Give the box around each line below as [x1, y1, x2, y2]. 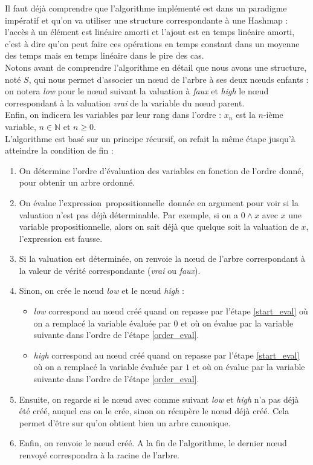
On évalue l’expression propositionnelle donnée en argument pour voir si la [19, 196, 298, 209]
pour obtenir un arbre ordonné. [19, 176, 135, 189]
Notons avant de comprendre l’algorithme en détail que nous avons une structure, [5, 60, 307, 73]
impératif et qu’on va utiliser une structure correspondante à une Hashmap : [5, 13, 288, 26]
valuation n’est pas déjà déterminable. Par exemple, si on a [19, 208, 238, 221]
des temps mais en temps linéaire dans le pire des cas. [5, 49, 204, 62]
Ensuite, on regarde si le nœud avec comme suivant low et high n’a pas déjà [19, 392, 299, 405]
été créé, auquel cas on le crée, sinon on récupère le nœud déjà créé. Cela [19, 405, 289, 417]
